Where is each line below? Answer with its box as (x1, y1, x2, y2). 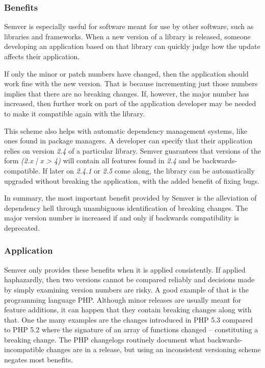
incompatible (4, 344, 44, 355)
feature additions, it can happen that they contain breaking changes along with (4, 304, 252, 315)
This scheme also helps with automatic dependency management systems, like (4, 125, 247, 136)
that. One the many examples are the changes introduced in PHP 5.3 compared (4, 314, 253, 325)
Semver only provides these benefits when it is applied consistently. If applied (4, 264, 246, 275)
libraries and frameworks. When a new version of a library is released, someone (4, 31, 251, 41)
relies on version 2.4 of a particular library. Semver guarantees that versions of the (4, 145, 261, 156)
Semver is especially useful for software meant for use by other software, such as (4, 21, 254, 32)
